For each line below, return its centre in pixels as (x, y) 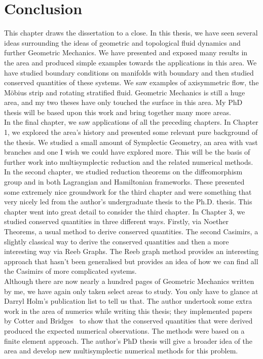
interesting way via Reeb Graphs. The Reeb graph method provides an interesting (131, 251)
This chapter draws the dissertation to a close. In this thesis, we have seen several (131, 33)
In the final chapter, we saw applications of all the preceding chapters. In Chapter (131, 122)
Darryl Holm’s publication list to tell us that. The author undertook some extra (128, 301)
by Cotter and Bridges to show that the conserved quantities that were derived (128, 321)
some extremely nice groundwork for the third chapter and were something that (128, 191)
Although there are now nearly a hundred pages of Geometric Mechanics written (129, 281)
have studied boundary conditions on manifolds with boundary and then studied (129, 72)
